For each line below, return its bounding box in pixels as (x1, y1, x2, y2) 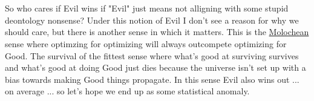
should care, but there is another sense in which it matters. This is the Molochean (5, 25, 309, 38)
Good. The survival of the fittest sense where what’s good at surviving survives (5, 49, 299, 62)
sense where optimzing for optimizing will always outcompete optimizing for (5, 37, 287, 50)
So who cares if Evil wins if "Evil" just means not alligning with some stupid (5, 2, 289, 15)
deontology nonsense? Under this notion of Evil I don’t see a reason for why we (5, 13, 299, 26)
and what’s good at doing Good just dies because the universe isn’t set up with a (5, 61, 306, 74)
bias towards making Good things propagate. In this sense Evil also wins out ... (5, 73, 299, 85)
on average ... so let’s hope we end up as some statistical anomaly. (5, 85, 250, 97)
